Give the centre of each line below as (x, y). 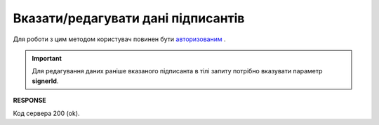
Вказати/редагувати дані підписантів (129, 18)
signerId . (45, 81)
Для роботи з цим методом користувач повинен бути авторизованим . (119, 39)
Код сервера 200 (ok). (46, 113)
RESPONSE (30, 101)
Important (47, 58)
